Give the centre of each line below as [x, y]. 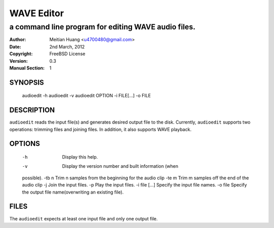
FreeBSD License [67, 54]
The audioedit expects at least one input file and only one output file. [84, 218]
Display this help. [80, 157]
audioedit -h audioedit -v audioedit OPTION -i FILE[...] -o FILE [87, 96]
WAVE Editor [37, 13]
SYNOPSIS [27, 82]
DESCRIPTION [32, 110]
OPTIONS [25, 144]
